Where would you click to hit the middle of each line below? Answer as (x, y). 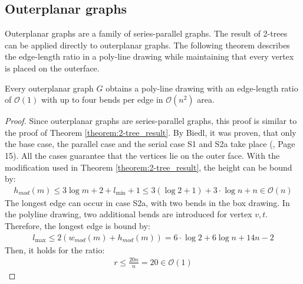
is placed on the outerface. (52, 68)
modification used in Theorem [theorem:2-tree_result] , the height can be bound (149, 167)
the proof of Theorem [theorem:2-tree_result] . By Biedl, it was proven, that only (151, 132)
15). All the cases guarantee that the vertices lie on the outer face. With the (142, 155)
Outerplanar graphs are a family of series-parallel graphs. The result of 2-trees (146, 33)
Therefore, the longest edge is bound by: (78, 225)
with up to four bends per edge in (102, 99)
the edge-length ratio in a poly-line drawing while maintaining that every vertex (149, 56)
